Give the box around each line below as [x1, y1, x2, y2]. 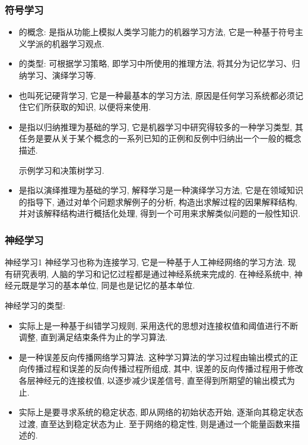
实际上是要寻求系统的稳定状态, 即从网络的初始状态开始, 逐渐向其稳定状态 [18, 406, 303, 418]
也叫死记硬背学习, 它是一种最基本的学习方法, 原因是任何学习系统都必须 [18, 89, 295, 101]
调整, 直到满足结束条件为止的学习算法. [18, 331, 168, 343]
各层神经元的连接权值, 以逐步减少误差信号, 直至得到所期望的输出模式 [18, 374, 287, 386]
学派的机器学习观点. [27, 37, 104, 49]
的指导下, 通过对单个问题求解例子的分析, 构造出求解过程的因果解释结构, [18, 195, 297, 208]
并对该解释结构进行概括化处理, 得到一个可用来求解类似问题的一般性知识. [18, 207, 301, 220]
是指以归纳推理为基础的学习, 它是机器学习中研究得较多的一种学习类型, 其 [18, 120, 303, 133]
